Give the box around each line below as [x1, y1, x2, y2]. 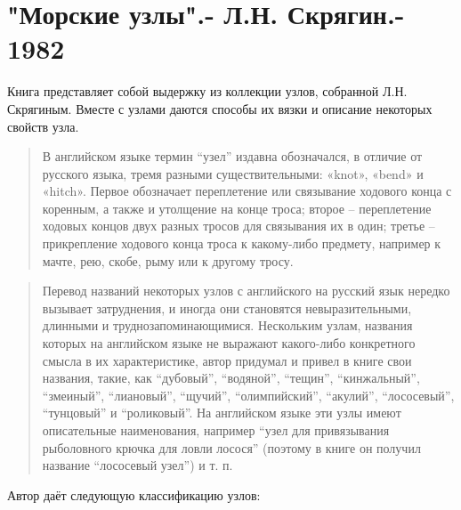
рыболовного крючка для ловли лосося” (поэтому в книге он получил [42, 438, 421, 457]
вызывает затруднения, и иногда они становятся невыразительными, [42, 298, 412, 317]
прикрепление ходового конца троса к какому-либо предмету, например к [42, 234, 441, 253]
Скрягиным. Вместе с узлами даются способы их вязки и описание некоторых [7, 99, 433, 117]
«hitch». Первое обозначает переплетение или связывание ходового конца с [42, 182, 452, 200]
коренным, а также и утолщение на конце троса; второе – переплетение [42, 198, 432, 217]
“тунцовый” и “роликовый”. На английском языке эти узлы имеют [42, 403, 401, 422]
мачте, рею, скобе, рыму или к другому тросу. [42, 251, 294, 270]
